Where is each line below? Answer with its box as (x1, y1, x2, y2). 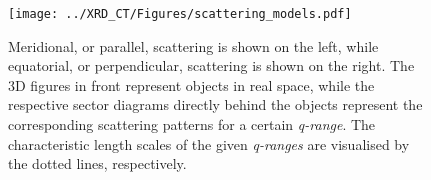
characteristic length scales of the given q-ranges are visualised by (8, 133, 410, 154)
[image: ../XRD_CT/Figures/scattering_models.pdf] (8, 7, 352, 21)
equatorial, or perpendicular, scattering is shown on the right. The (8, 55, 415, 76)
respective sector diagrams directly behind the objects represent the (8, 94, 423, 115)
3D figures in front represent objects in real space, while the (8, 74, 375, 95)
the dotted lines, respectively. (8, 153, 187, 174)
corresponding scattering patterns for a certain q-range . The (8, 114, 376, 135)
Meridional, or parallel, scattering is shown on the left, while (8, 35, 379, 56)
